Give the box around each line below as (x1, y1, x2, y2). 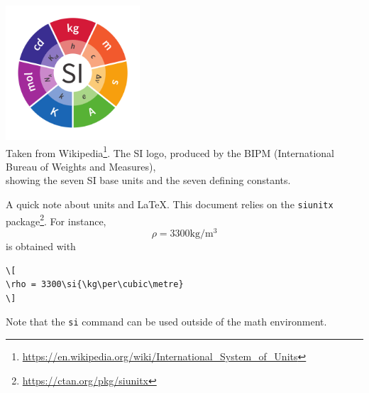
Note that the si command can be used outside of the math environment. (6, 314, 327, 329)
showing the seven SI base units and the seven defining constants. (6, 173, 291, 188)
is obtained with (6, 238, 76, 253)
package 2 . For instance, (6, 211, 106, 228)
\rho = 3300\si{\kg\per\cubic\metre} (6, 279, 184, 290)
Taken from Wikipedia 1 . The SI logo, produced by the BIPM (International (6, 143, 334, 160)
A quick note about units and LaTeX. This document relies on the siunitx (6, 197, 334, 211)
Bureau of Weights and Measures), (6, 158, 156, 173)
